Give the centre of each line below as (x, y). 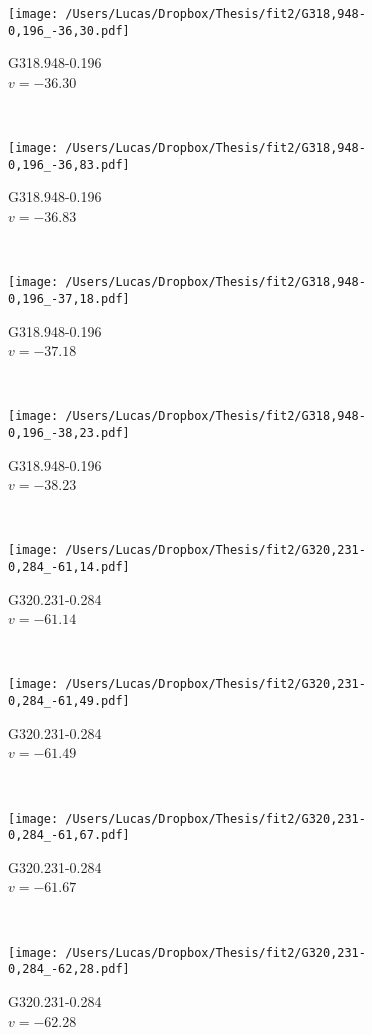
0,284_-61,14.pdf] (69, 567)
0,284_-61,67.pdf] (69, 835)
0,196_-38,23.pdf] (69, 432)
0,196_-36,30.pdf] (69, 30)
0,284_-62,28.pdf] (69, 969)
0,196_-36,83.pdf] (69, 164)
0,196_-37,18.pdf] (69, 298)
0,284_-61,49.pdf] (69, 701)
